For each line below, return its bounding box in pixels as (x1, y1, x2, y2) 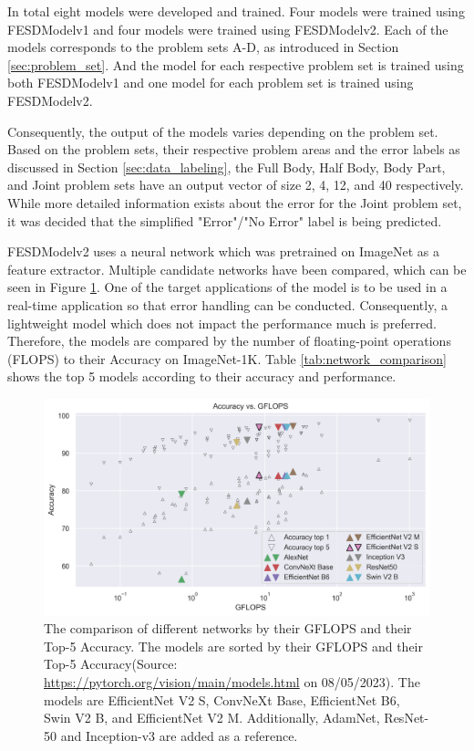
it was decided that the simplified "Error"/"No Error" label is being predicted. (7, 211, 442, 230)
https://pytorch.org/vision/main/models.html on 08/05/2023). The (44, 672, 420, 691)
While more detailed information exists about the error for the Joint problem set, (7, 193, 462, 212)
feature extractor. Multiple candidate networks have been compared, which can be (7, 259, 467, 278)
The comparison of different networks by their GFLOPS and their (44, 619, 412, 638)
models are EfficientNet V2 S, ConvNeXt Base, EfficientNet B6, (44, 690, 400, 709)
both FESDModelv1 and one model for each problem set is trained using (7, 73, 414, 92)
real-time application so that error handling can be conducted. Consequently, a (7, 295, 448, 314)
